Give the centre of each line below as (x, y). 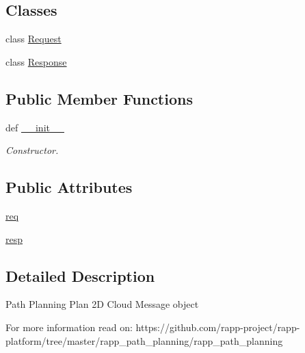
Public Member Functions (99, 98)
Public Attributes (69, 187)
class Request (34, 39)
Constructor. (32, 150)
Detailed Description (80, 275)
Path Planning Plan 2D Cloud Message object (102, 304)
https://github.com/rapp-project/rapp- (218, 327)
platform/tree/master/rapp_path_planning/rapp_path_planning (144, 340)
